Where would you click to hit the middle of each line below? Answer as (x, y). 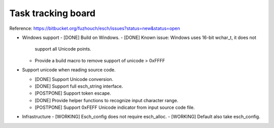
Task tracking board (53, 13)
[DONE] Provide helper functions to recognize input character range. (107, 100)
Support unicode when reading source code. (69, 70)
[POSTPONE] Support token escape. (73, 93)
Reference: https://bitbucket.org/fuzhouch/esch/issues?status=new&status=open (95, 28)
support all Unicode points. (63, 49)
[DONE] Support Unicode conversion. (74, 79)
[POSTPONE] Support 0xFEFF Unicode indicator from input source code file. (115, 108)
